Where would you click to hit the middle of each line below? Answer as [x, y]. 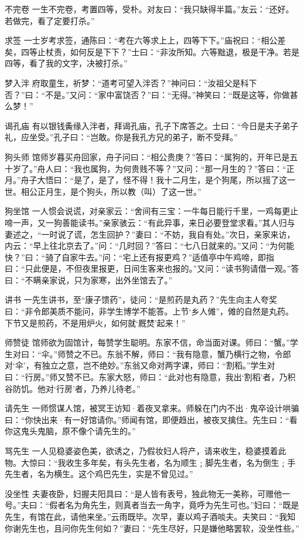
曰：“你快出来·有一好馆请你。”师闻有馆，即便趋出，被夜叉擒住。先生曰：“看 [151, 419]
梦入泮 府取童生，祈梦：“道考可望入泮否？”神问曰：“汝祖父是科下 [131, 82]
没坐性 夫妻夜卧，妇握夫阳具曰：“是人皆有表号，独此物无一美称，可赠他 [144, 493]
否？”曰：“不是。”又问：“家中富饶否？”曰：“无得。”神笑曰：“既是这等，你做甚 [151, 94]
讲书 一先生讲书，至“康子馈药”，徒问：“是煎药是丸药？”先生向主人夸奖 [141, 300]
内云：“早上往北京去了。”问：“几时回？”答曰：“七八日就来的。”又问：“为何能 [150, 246]
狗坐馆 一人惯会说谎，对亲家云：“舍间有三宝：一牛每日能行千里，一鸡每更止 [152, 211]
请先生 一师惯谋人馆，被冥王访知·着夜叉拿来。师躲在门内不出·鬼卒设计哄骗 [152, 408]
